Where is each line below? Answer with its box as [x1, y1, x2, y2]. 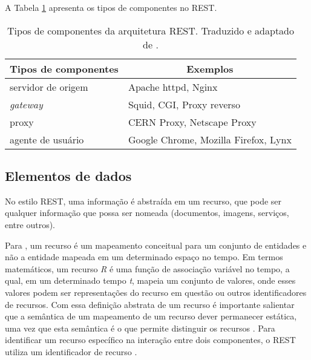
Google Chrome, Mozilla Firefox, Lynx [128, 132, 292, 146]
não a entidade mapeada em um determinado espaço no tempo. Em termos [5, 250, 283, 263]
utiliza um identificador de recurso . [5, 345, 137, 358]
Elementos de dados [5, 166, 132, 185]
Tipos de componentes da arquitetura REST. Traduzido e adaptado [7, 23, 295, 38]
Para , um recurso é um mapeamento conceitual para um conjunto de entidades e [5, 238, 307, 251]
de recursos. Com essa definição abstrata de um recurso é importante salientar [5, 298, 295, 310]
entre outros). [5, 218, 55, 231]
